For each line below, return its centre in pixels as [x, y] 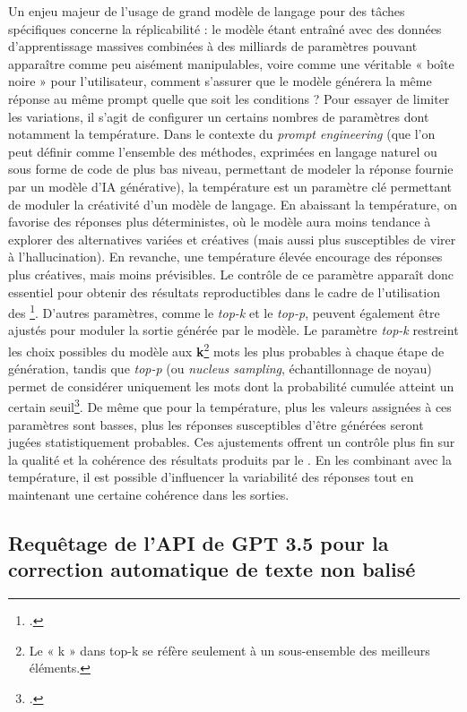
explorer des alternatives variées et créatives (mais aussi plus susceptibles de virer [232, 239]
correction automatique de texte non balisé [212, 569]
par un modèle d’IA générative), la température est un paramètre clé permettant [230, 186]
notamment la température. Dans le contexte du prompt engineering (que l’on [222, 134]
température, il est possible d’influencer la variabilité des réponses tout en [211, 477]
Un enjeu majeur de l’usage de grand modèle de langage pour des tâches [207, 11]
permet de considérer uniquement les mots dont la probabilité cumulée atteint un [231, 386]
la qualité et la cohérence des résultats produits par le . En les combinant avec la [230, 459]
